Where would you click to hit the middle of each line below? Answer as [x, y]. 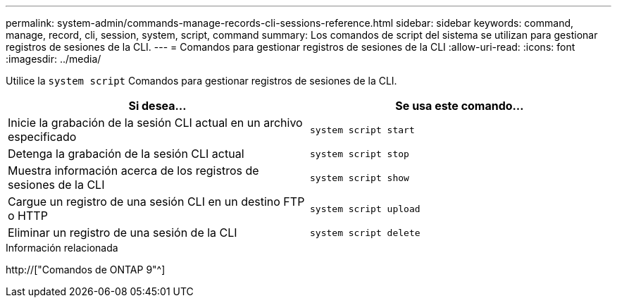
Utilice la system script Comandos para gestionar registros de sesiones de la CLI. [201, 81]
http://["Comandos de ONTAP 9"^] [86, 270]
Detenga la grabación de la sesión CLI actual [126, 154]
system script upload [365, 209]
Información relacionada [62, 248]
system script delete [365, 233]
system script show [360, 178]
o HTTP [28, 216]
